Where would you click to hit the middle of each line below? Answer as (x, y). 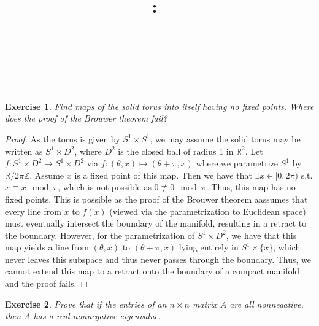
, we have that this (261, 235)
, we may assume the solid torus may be (225, 138)
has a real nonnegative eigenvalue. (97, 316)
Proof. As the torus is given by (63, 138)
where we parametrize (237, 163)
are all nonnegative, (267, 304)
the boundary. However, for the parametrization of (100, 235)
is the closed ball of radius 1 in (176, 151)
